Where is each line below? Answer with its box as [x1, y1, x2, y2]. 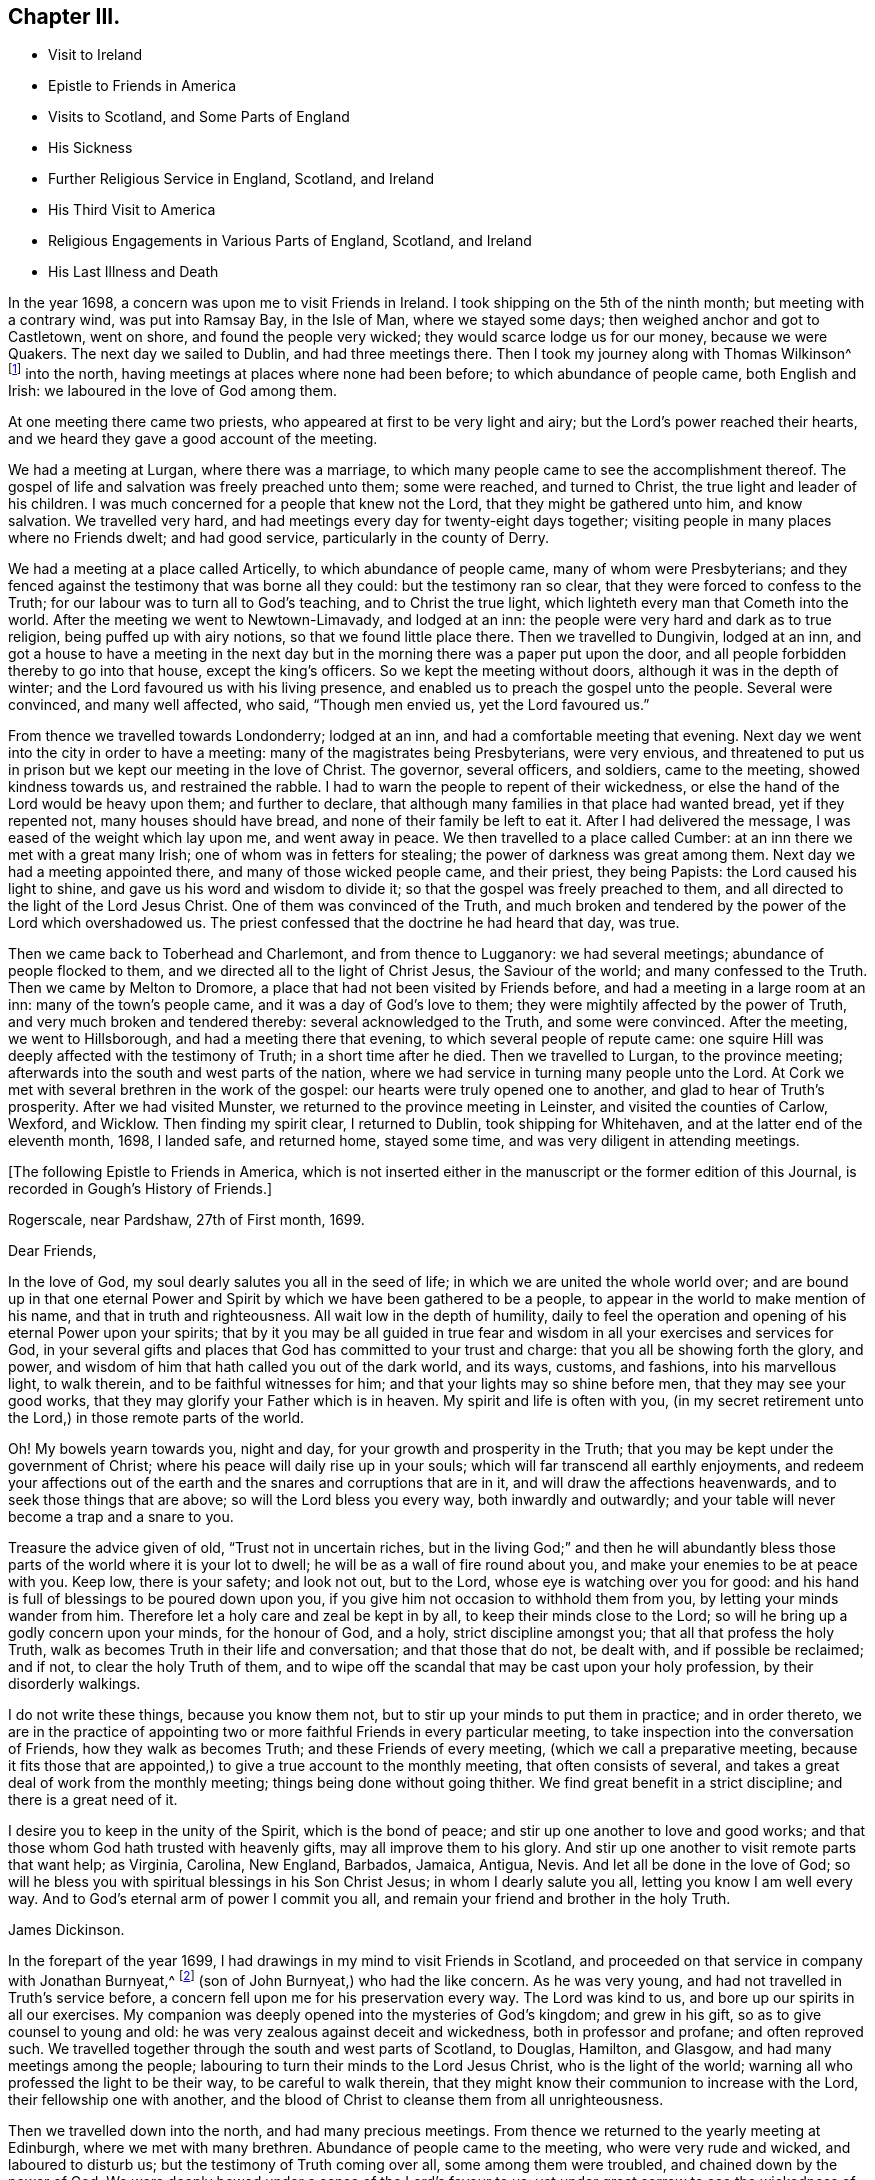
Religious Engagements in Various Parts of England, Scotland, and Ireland [48, 232, 532, 250]
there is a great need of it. [8, 1791, 178, 1809]
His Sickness [48, 139, 133, 157]
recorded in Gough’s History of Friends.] [8, 1180, 273, 1198]
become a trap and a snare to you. [8, 1508, 234, 1526]
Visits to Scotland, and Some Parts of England [48, 108, 350, 126]
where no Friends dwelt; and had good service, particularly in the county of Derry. [8, 529, 550, 547]
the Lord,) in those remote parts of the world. [8, 1409, 305, 1427]
